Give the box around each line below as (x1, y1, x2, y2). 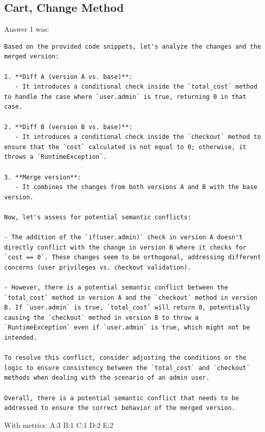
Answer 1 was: (4, 24, 49, 34)
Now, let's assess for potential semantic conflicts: (4, 213, 192, 221)
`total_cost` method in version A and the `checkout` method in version (4, 294, 257, 301)
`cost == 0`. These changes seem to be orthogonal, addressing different (4, 254, 261, 261)
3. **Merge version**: (4, 173, 81, 181)
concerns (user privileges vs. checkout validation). (4, 263, 192, 271)
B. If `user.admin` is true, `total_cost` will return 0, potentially (4, 304, 250, 312)
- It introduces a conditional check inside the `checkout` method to (15, 133, 261, 141)
